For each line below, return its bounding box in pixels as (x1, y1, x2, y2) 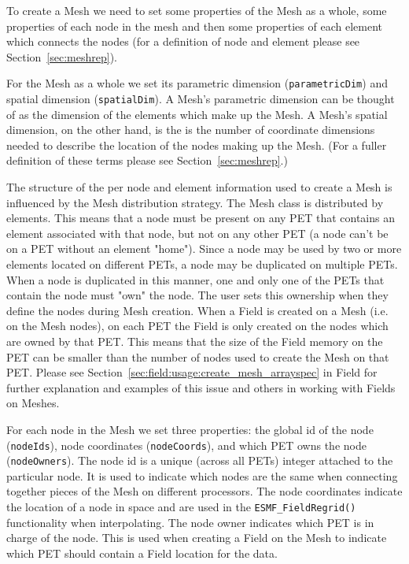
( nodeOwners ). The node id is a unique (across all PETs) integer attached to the (6, 452, 393, 469)
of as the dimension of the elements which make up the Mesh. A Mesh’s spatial (6, 106, 388, 122)
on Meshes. (6, 395, 60, 411)
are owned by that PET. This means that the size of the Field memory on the (6, 333, 383, 349)
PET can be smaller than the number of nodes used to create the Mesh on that (6, 348, 389, 365)
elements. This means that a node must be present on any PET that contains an (6, 210, 395, 226)
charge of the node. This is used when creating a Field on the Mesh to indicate (6, 529, 387, 546)
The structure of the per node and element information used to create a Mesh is (6, 179, 392, 195)
